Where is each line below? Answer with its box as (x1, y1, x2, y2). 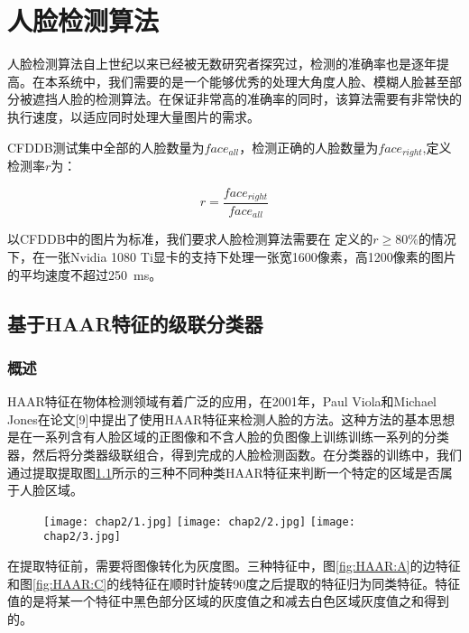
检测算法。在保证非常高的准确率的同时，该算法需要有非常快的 (95, 89, 462, 108)
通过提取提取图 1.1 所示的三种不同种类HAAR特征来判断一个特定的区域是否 (7, 462, 440, 481)
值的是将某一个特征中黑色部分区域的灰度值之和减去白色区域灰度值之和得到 (7, 591, 449, 610)
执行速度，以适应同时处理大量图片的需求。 (7, 107, 260, 126)
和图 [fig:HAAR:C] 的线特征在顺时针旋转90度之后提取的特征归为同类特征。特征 (7, 573, 461, 592)
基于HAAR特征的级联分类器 (7, 309, 263, 337)
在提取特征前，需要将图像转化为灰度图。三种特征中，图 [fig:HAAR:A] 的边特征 (7, 556, 461, 575)
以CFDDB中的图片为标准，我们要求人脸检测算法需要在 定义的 (7, 229, 373, 248)
